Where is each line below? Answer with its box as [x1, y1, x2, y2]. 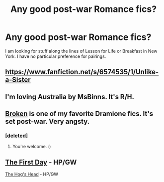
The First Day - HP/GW [5, 158, 77, 167]
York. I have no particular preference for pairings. [5, 53, 106, 59]
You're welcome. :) [12, 144, 51, 150]
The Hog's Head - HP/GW [5, 171, 59, 178]
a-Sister [5, 76, 31, 84]
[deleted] [5, 132, 28, 139]
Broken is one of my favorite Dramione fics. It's [5, 110, 153, 118]
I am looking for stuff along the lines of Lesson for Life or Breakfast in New [5, 48, 158, 54]
